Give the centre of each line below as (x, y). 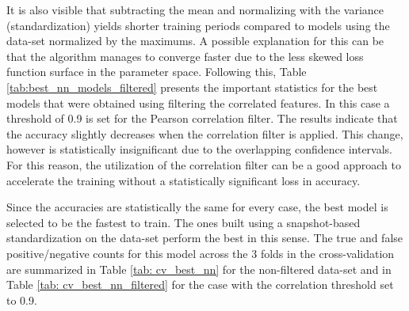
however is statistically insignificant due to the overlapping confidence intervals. (200, 149)
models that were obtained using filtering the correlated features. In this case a (198, 102)
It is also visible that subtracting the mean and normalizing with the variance (195, 9)
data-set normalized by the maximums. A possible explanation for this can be (195, 41)
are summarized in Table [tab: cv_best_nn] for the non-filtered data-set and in (199, 269)
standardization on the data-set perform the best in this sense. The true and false (205, 238)
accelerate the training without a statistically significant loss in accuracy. (183, 180)
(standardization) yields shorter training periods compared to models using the (198, 25)
